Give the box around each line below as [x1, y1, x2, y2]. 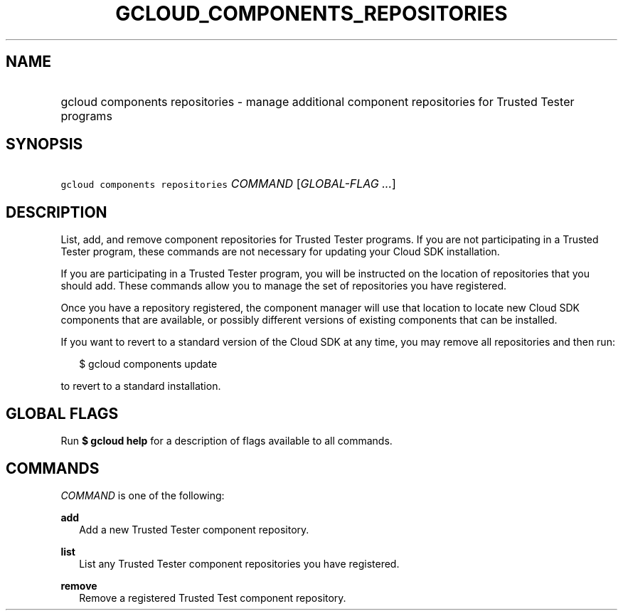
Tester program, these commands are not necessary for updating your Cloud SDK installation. [60, 245, 500, 258]
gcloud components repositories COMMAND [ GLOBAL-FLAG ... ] [60, 176, 396, 191]
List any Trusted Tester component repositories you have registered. [79, 557, 400, 570]
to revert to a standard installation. [60, 380, 221, 393]
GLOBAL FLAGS [6, 404, 119, 423]
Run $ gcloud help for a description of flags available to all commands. [60, 435, 393, 447]
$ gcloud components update [79, 358, 218, 371]
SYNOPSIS [6, 135, 83, 154]
